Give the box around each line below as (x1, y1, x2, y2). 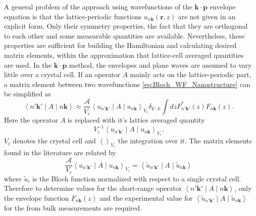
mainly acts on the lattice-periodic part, (130, 69, 252, 80)
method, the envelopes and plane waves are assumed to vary (69, 59, 252, 70)
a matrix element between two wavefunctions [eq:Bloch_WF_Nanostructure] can (4, 79, 251, 89)
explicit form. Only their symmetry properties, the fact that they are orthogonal (4, 21, 248, 31)
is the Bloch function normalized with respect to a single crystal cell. (32, 173, 241, 183)
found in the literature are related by (4, 147, 116, 158)
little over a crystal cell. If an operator (4, 69, 120, 80)
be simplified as (4, 88, 51, 99)
